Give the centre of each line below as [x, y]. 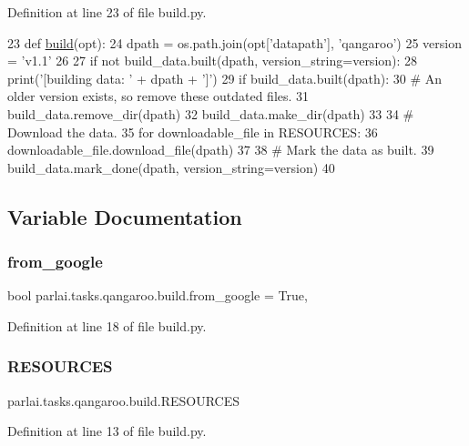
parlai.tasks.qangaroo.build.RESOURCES [124, 400]
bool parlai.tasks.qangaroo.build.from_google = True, [158, 295]
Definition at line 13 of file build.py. [107, 431]
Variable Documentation [125, 216]
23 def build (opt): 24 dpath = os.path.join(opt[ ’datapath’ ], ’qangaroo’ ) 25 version [234, 42]
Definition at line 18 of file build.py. [107, 325]
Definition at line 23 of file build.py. [107, 12]
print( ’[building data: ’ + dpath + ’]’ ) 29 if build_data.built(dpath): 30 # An [225, 78]
